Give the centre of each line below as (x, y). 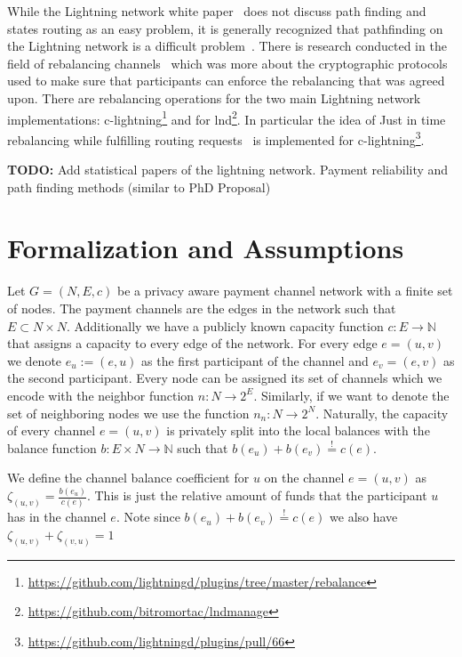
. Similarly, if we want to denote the (351, 395)
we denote (35, 360)
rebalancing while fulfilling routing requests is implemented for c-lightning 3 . (216, 138)
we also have (364, 517)
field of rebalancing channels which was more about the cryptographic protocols (227, 63)
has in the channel (57, 517)
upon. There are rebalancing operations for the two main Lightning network (214, 97)
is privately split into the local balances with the (298, 430)
